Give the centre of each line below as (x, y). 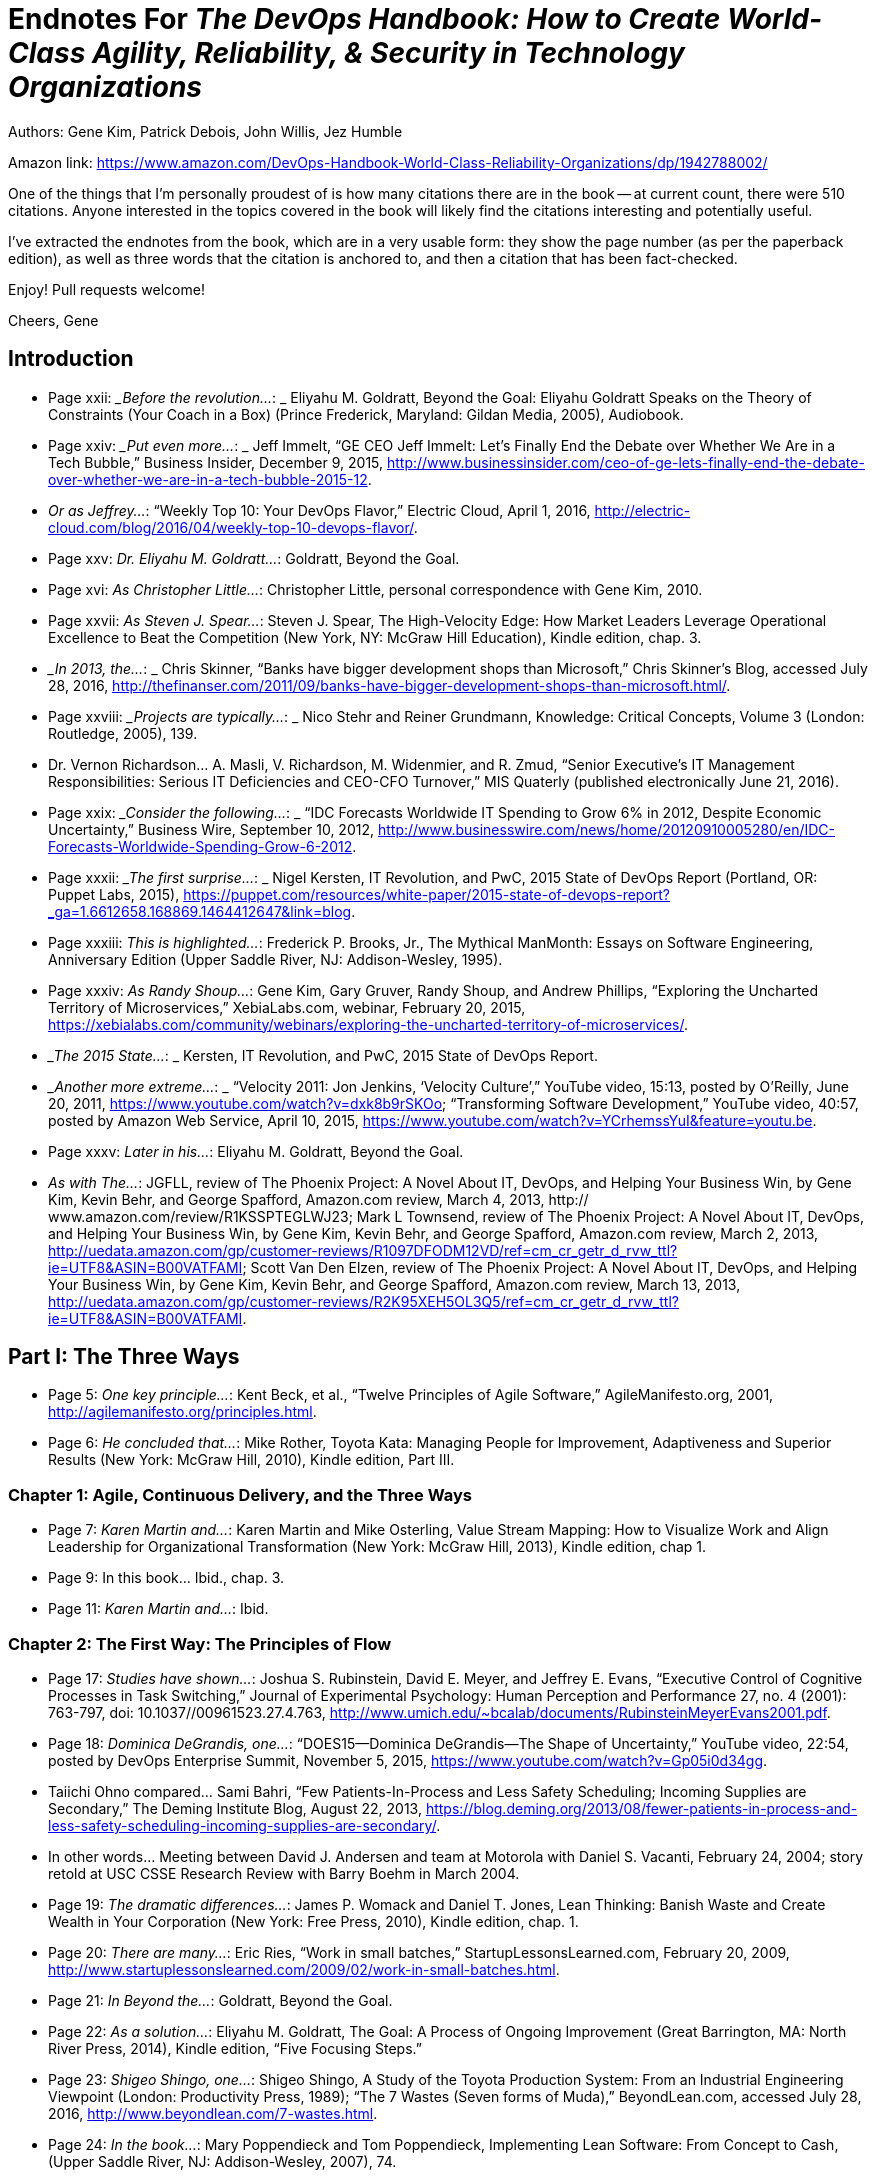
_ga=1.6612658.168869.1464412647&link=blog (200, 911)
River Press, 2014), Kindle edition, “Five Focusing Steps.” (235, 2048)
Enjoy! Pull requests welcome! (106, 289)
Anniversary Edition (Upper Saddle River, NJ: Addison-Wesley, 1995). (275, 959)
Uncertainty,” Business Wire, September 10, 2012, (211, 829)
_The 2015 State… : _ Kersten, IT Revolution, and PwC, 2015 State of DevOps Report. (323, 1055)
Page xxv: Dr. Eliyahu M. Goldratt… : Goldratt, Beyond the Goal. (254, 558)
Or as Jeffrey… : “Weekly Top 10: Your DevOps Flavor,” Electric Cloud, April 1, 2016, (319, 510)
